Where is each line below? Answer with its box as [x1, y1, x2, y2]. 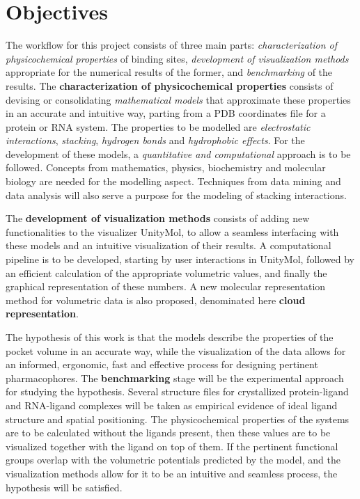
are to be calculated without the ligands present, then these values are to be [6, 425, 331, 440]
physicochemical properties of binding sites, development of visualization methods [6, 51, 349, 65]
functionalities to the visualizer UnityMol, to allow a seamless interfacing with [6, 224, 339, 239]
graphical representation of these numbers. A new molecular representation [6, 279, 326, 294]
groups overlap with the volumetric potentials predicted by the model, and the [6, 452, 341, 467]
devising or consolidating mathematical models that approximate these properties [6, 92, 351, 106]
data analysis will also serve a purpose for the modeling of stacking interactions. [6, 187, 347, 202]
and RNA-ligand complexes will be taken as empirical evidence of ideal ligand [6, 397, 338, 412]
